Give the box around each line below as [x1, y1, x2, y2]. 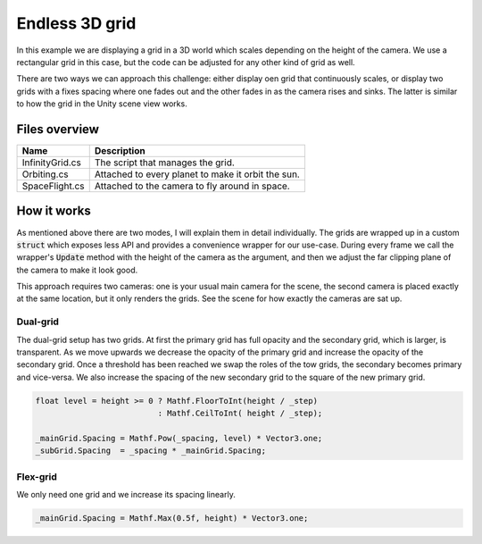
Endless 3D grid [16, 13, 137, 33]
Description [94, 145, 146, 157]
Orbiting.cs [21, 168, 69, 180]
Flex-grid [16, 470, 58, 482]
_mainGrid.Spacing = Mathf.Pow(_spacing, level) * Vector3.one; [35, 433, 323, 443]
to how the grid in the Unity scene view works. [16, 98, 187, 109]
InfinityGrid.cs [21, 156, 82, 169]
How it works [16, 204, 91, 219]
